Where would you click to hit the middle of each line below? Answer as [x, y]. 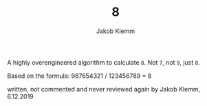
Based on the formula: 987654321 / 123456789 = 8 [79, 76]
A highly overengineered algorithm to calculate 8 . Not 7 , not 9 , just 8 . [104, 62]
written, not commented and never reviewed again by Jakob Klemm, [104, 89]
